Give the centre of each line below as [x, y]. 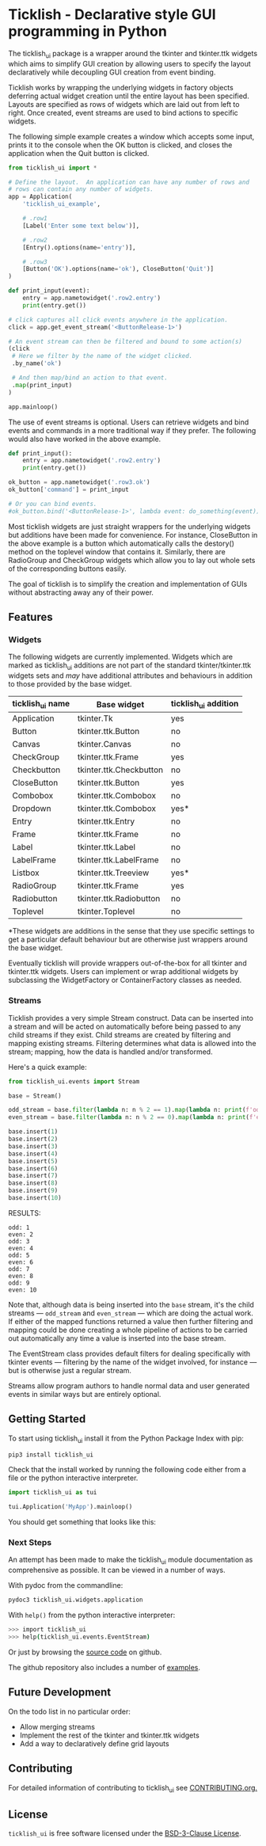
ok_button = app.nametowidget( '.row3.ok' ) [79, 482]
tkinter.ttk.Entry [106, 821]
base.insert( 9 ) [33, 1191]
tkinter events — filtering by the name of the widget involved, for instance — [133, 1362]
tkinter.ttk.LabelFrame [119, 860]
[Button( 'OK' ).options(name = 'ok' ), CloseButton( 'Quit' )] [118, 269]
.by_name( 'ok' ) [36, 363]
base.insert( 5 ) [33, 1161]
